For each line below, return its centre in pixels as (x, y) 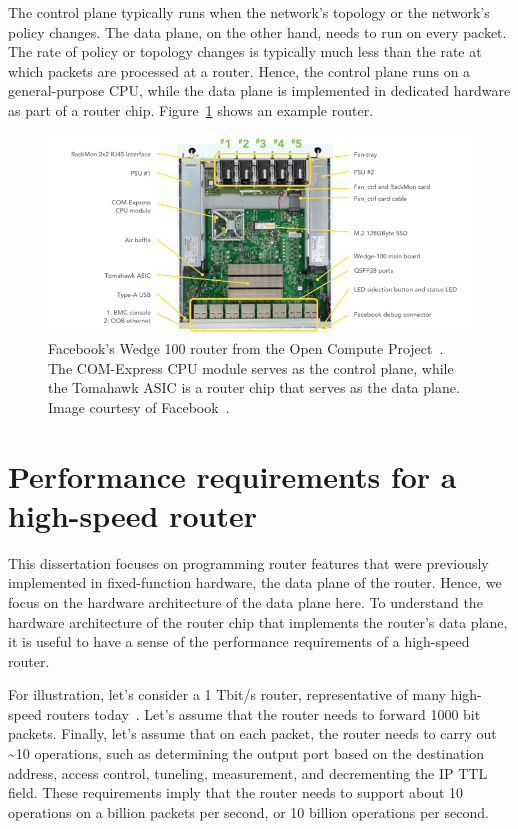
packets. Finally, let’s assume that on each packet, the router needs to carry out (252, 733)
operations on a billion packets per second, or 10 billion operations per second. (248, 811)
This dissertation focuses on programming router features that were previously (248, 562)
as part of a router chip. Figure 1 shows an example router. (191, 109)
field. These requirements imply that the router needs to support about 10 (236, 792)
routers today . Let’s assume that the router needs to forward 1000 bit (263, 713)
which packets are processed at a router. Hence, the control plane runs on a (239, 70)
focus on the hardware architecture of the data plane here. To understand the (245, 601)
